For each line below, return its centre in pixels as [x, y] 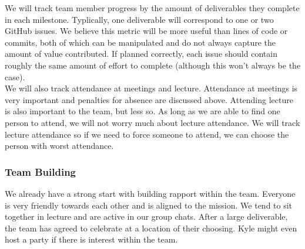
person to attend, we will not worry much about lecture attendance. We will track [152, 122]
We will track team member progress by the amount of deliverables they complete [152, 8]
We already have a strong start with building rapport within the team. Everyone [150, 193]
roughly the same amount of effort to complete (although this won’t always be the [153, 65]
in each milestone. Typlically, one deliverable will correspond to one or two [139, 19]
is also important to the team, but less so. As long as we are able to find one [143, 111]
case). [15, 76]
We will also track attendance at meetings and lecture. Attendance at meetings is [151, 88]
